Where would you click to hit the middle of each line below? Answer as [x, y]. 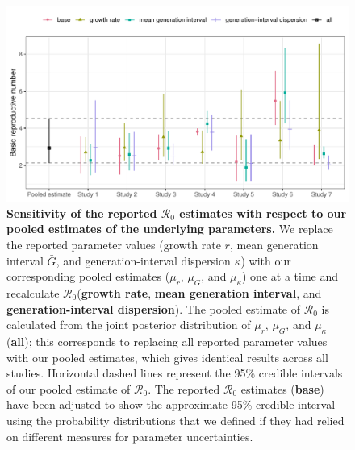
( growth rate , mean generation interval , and [199, 292]
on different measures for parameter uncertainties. [130, 436]
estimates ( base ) [282, 388]
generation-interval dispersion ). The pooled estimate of [154, 308]
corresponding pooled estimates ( [88, 276]
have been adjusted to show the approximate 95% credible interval [171, 404]
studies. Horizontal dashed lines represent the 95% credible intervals [175, 373]
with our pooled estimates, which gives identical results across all [167, 357]
